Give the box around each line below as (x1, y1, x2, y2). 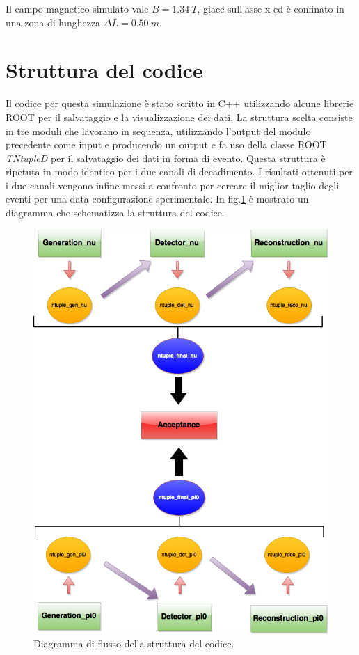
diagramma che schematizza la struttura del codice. (6, 205, 225, 220)
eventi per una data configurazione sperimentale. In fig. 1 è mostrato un (6, 191, 309, 206)
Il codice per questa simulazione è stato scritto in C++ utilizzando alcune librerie (6, 96, 354, 111)
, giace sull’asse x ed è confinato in (197, 1, 344, 15)
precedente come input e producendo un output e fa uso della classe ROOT (6, 137, 327, 152)
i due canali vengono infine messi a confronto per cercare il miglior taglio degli (6, 177, 340, 192)
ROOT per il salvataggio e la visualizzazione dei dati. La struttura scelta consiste (6, 109, 353, 124)
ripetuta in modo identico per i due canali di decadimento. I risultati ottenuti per (6, 164, 353, 179)
